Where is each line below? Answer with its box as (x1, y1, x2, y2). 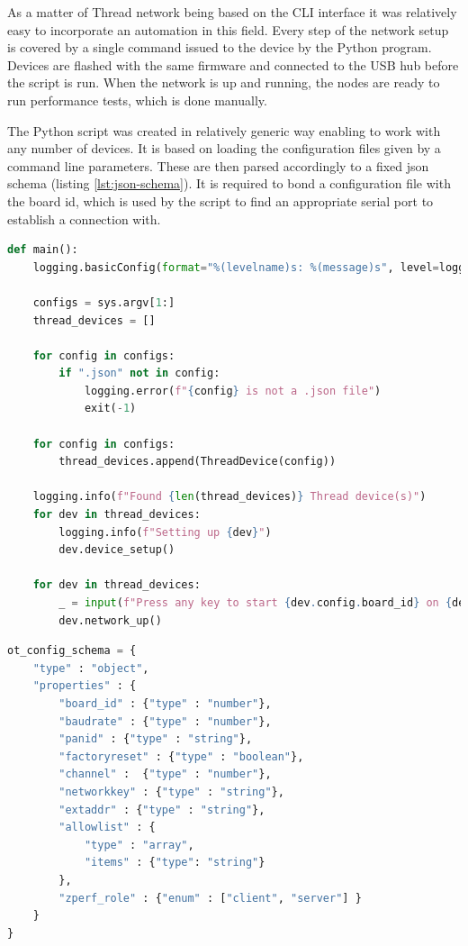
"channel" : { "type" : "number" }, (58, 768, 272, 781)
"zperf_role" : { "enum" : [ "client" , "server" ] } (58, 891, 362, 905)
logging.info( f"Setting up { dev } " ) (58, 525, 272, 539)
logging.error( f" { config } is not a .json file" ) (84, 384, 382, 397)
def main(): (7, 243, 78, 257)
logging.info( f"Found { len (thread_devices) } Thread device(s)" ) (32, 490, 427, 504)
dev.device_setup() (58, 543, 175, 557)
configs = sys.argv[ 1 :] (32, 296, 175, 309)
